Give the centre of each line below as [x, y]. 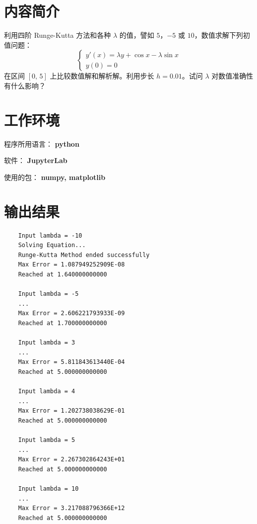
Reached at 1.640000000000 [63, 274]
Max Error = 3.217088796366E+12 [71, 508]
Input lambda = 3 [47, 343]
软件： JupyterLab [36, 160]
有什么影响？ [25, 85]
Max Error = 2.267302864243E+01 [71, 460]
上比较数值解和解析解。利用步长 [102, 76]
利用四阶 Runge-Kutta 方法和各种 [58, 35]
